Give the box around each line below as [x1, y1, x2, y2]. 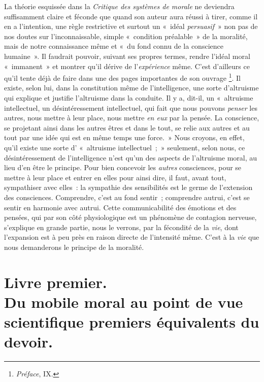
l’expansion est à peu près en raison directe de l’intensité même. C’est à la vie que [4, 232, 259, 242]
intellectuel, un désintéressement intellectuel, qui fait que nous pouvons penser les [4, 102, 257, 113]
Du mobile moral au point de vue [4, 291, 243, 312]
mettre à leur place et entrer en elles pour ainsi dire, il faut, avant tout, [4, 172, 226, 182]
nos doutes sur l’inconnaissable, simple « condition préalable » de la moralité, [4, 30, 248, 41]
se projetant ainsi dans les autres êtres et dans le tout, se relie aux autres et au [4, 122, 250, 133]
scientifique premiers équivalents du [4, 311, 259, 332]
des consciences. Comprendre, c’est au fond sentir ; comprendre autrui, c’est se [4, 192, 250, 202]
